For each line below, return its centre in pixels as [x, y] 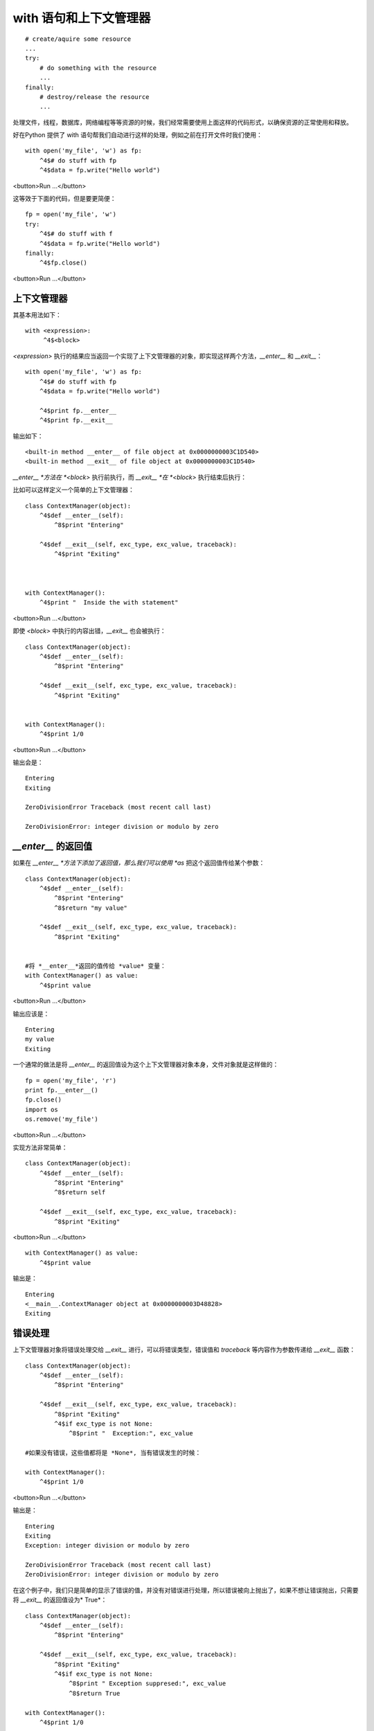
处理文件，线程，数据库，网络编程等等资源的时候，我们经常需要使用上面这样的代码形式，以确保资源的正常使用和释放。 [182, 122]
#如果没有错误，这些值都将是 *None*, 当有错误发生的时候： [113, 1453]
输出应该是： [31, 1014]
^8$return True [95, 1693]
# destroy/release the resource [94, 97]
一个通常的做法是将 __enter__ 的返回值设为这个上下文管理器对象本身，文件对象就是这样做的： [146, 1065]
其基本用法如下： [37, 314]
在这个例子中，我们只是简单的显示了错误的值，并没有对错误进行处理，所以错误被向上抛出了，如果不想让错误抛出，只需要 [186, 1590]
